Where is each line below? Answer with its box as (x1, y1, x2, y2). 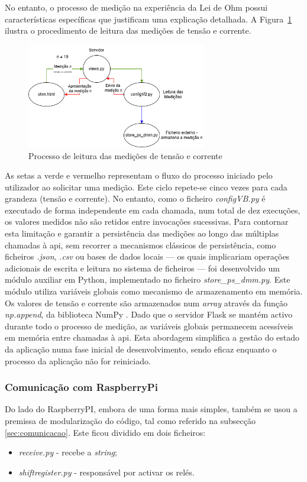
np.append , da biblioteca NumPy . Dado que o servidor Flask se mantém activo (5, 308, 293, 321)
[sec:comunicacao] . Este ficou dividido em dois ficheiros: (5, 426, 206, 438)
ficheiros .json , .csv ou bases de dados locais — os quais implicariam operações (5, 250, 290, 263)
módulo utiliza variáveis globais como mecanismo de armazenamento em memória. (5, 285, 303, 297)
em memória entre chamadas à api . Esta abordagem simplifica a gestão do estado (5, 331, 300, 344)
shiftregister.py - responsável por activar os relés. (18, 465, 195, 478)
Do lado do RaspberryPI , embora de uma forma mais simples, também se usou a (5, 403, 298, 415)
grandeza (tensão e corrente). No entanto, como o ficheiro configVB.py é (5, 192, 266, 205)
